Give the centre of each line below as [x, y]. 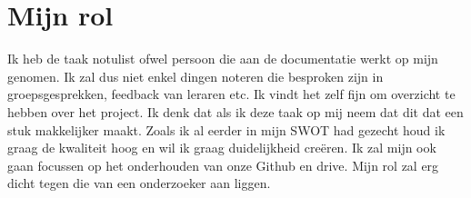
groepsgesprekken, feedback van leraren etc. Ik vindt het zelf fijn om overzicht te [231, 94]
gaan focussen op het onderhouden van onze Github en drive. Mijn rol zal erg [223, 165]
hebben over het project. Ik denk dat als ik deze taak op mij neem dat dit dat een [235, 111]
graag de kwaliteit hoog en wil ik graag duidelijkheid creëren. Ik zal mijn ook [222, 148]
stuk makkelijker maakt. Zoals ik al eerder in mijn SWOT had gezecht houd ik [226, 129]
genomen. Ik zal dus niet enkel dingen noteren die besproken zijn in [195, 76]
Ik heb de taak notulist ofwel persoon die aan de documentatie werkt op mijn [223, 59]
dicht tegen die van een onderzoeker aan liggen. [139, 183]
